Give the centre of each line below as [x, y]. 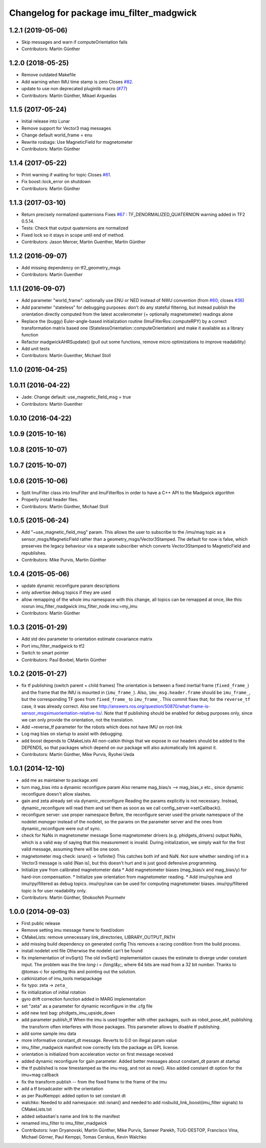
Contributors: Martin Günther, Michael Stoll [65, 506]
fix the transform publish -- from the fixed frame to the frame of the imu [94, 1082]
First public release [41, 923]
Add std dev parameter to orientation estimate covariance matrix [87, 639]
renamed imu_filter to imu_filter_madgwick [64, 1123]
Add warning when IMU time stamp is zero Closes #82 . [77, 82]
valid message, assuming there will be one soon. [71, 849]
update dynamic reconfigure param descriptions [70, 586]
